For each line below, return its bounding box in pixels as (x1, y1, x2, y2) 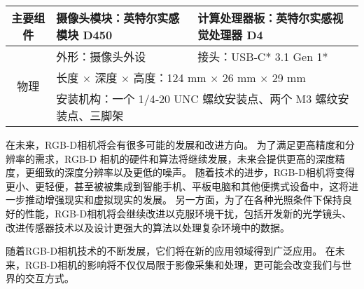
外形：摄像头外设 (56, 48, 146, 65)
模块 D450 (56, 27, 113, 43)
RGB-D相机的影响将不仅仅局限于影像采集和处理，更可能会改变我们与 (24, 257, 342, 271)
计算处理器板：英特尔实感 (197, 10, 332, 26)
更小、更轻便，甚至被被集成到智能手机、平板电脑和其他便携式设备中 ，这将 (6, 178, 349, 193)
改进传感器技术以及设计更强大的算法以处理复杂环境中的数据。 (6, 220, 290, 234)
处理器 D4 (209, 27, 263, 43)
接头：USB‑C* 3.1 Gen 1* (197, 48, 328, 65)
